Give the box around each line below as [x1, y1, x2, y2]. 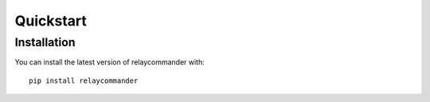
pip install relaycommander [29, 76, 139, 85]
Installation [14, 35, 76, 49]
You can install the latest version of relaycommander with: [14, 57, 205, 67]
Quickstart [14, 12, 88, 29]
